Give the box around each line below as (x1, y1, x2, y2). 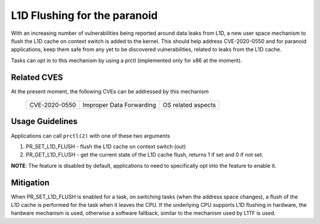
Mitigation (11, 177, 50, 187)
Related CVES (11, 72, 63, 82)
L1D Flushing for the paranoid (11, 9, 158, 22)
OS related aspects (162, 101, 216, 109)
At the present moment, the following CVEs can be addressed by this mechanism (11, 87, 209, 95)
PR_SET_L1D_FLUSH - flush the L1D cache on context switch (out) (25, 142, 186, 150)
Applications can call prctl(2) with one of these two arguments (11, 132, 170, 139)
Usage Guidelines (11, 116, 78, 126)
